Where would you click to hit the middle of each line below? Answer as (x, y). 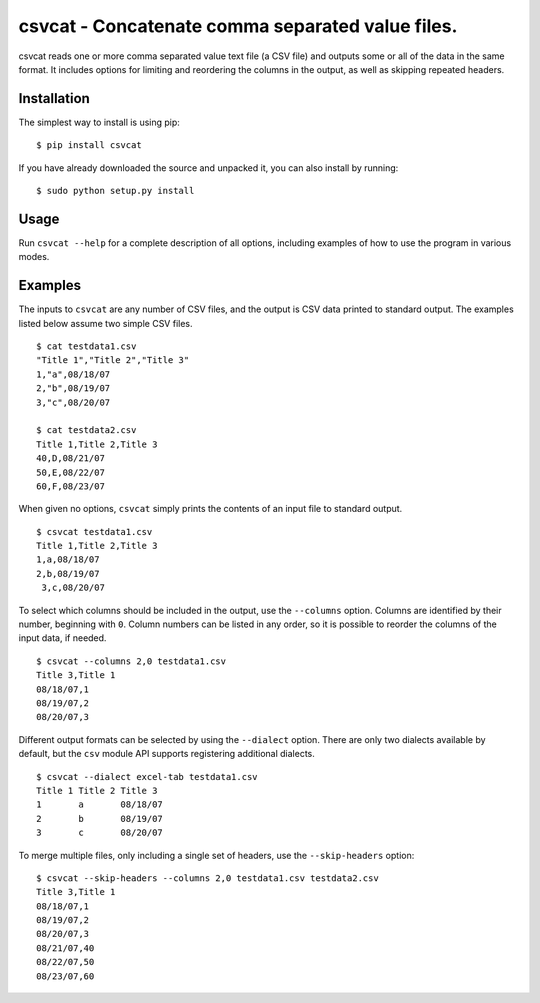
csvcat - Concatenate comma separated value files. (238, 26)
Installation (54, 98)
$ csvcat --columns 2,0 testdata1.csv (131, 661)
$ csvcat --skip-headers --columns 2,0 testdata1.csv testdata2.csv (207, 878)
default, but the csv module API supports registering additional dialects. (166, 754)
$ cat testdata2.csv (86, 430)
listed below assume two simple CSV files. (106, 323)
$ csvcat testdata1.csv (94, 531)
